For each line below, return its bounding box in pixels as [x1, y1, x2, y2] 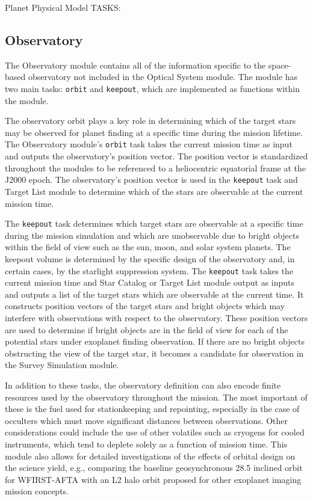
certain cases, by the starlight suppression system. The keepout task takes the [5, 264, 294, 277]
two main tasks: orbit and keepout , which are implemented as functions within [5, 82, 300, 94]
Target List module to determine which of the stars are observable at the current [5, 185, 303, 197]
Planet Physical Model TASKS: [5, 1, 121, 13]
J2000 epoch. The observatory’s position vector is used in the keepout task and [5, 173, 298, 186]
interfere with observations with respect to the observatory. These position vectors [5, 311, 308, 324]
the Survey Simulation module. [5, 358, 119, 371]
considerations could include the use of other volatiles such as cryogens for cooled [5, 426, 305, 438]
